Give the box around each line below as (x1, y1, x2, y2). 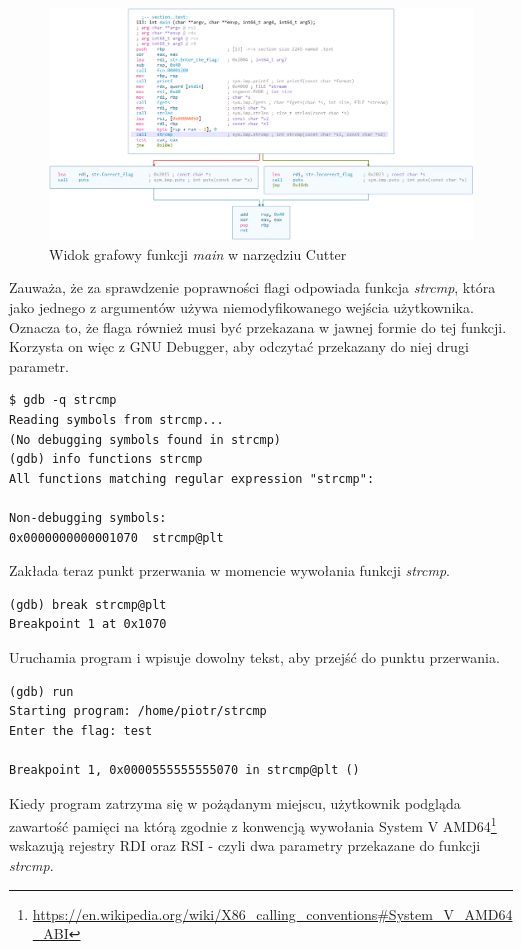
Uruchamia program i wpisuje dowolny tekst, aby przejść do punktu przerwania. (9, 646, 500, 667)
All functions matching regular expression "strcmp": (9, 471, 375, 486)
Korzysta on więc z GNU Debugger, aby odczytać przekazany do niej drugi (9, 336, 469, 357)
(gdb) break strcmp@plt (9, 597, 167, 612)
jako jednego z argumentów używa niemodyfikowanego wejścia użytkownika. (9, 297, 474, 318)
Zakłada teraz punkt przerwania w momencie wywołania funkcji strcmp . (9, 560, 450, 581)
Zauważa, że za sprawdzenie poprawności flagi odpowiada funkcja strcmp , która (9, 277, 496, 298)
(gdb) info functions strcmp (9, 452, 203, 467)
